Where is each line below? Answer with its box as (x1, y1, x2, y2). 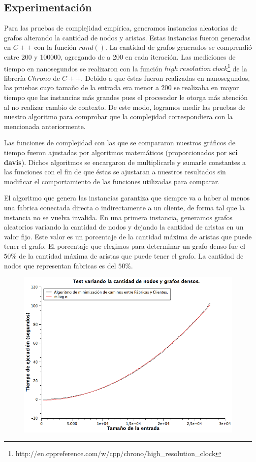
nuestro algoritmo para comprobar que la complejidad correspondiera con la (4, 111, 233, 122)
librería (4, 72, 26, 83)
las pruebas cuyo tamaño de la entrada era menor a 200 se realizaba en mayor (4, 82, 239, 93)
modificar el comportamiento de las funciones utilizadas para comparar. (4, 176, 220, 186)
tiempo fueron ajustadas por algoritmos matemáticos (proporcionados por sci (4, 147, 238, 157)
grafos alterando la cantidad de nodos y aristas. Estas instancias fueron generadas (4, 32, 251, 42)
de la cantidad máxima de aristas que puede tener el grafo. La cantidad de (19, 250, 244, 261)
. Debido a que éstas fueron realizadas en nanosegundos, (81, 72, 250, 83)
